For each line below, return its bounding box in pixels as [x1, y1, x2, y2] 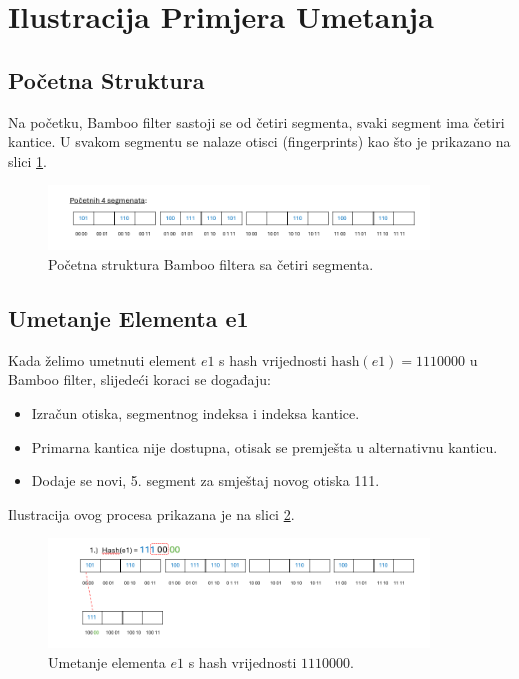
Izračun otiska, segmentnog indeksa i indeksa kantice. [31, 402, 360, 423]
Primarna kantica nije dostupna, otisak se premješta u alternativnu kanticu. [31, 436, 498, 457]
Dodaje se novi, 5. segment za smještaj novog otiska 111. [31, 470, 380, 491]
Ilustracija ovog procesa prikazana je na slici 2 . [8, 503, 295, 524]
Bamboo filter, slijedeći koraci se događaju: [8, 369, 271, 390]
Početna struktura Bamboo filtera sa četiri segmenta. [48, 253, 374, 274]
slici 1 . [8, 150, 47, 171]
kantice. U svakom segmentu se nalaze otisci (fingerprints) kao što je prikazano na [8, 131, 511, 152]
